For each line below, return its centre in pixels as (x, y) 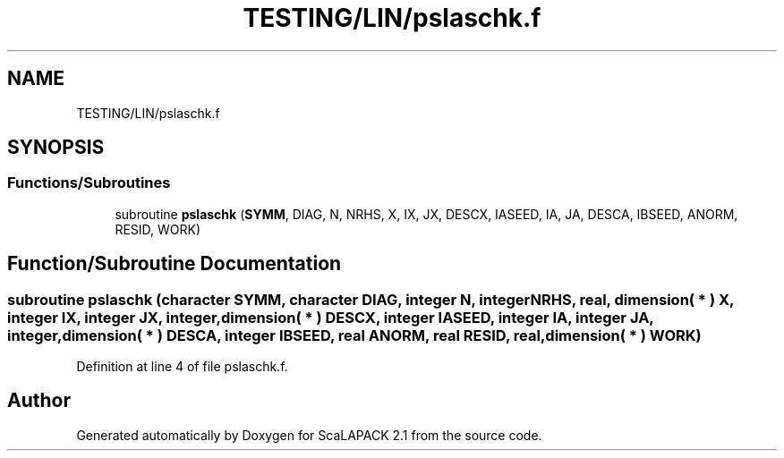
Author (39, 401)
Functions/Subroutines (89, 183)
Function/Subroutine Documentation (175, 264)
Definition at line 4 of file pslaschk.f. (182, 367)
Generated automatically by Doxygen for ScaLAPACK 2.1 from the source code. (309, 435)
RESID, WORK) (158, 229)
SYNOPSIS (56, 148)
